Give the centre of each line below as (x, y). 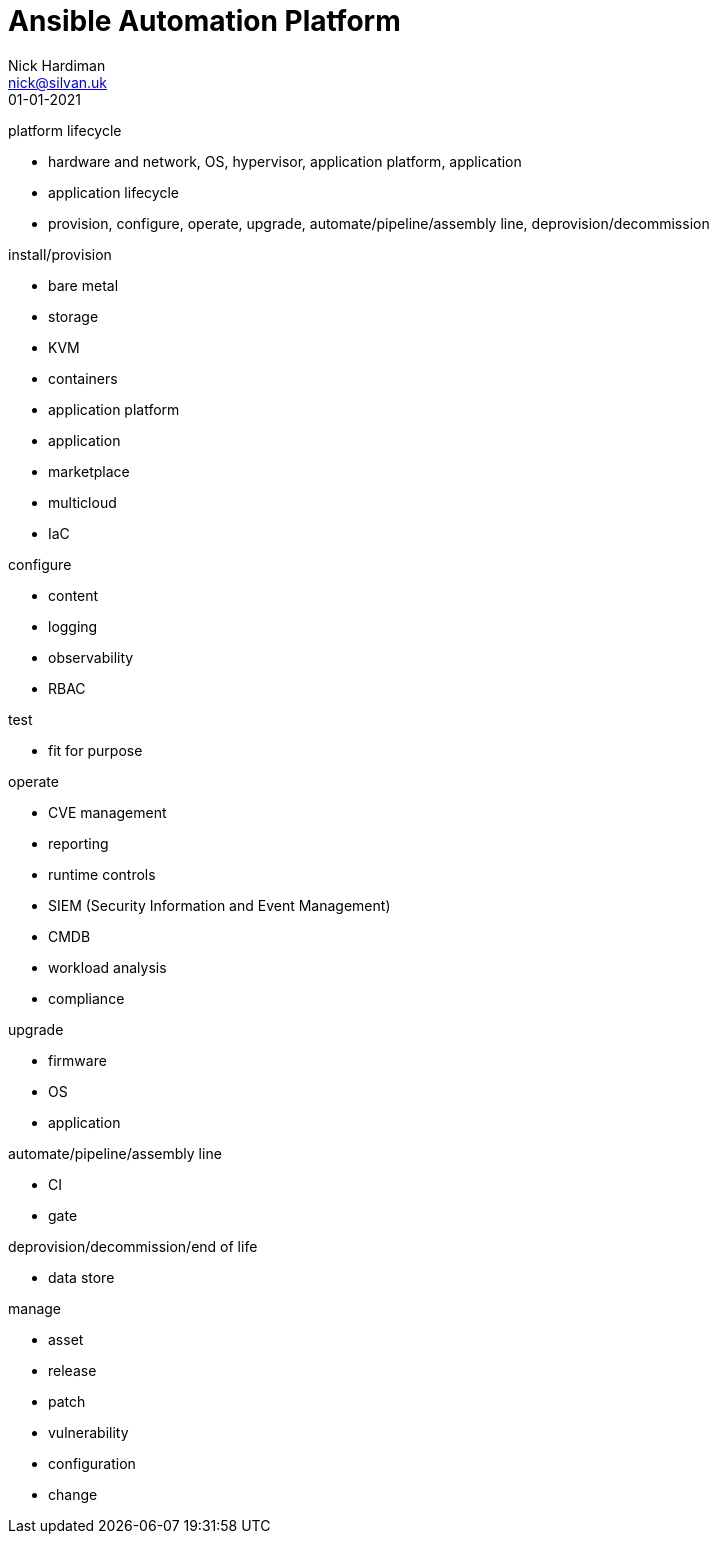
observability (91, 657)
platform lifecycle (65, 130)
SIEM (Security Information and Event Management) (219, 905)
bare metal (83, 285)
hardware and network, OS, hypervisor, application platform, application (285, 161)
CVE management (107, 812)
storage (73, 316)
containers (83, 378)
